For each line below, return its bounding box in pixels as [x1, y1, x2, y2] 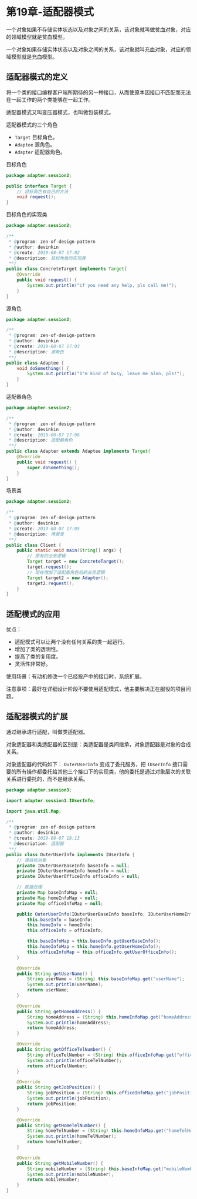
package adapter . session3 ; [6, 787, 72, 793]
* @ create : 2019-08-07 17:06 [8, 432, 80, 438]
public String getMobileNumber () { [16, 1160, 104, 1166]
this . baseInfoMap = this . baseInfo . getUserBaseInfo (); [27, 939, 161, 944]
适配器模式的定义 [6, 72, 68, 82]
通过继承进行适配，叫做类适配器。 [6, 728, 89, 735]
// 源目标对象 [16, 857, 47, 863]
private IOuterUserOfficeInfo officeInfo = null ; [16, 874, 141, 880]
